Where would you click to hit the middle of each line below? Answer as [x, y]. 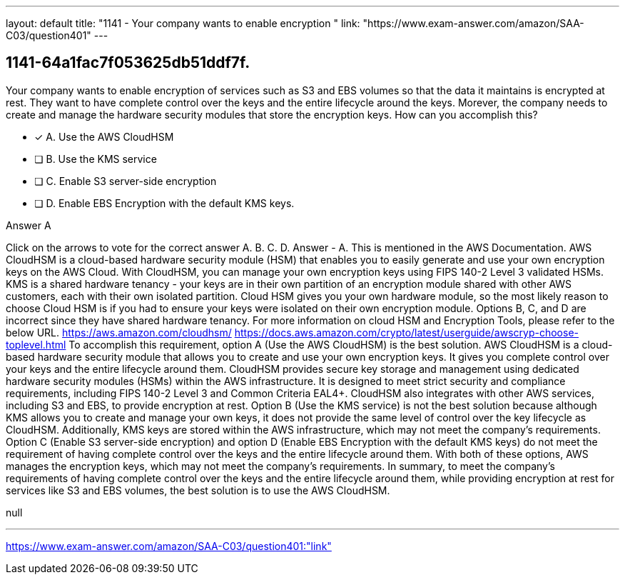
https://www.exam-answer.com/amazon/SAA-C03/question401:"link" [169, 546]
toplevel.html [36, 344]
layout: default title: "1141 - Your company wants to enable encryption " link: [183, 23]
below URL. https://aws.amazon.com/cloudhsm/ [119, 332]
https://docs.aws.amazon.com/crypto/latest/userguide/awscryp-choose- [407, 332]
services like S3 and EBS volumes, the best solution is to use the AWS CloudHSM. [198, 490]
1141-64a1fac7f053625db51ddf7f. [128, 63]
